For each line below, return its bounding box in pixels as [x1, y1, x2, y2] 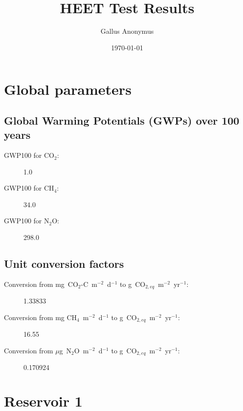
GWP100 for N [4, 216, 49, 226]
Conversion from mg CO [4, 279, 78, 289]
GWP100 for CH [4, 183, 54, 193]
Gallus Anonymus [100, 26, 154, 36]
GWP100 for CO [4, 150, 55, 160]
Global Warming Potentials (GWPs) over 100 [4, 112, 240, 128]
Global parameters [4, 79, 132, 99]
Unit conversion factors [4, 256, 124, 271]
